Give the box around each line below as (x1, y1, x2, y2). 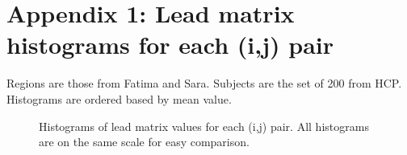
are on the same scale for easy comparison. (39, 133, 250, 150)
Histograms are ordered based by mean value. (6, 90, 232, 107)
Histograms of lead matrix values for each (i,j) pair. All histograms (39, 117, 369, 134)
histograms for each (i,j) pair (6, 28, 334, 61)
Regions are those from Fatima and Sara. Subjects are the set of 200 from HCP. (6, 75, 402, 92)
